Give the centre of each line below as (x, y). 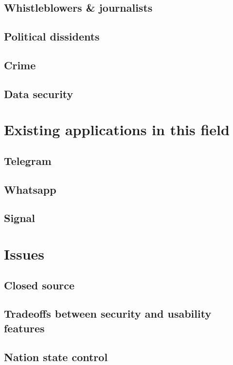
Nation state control (56, 356)
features (24, 328)
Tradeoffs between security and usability (108, 314)
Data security (39, 93)
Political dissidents (52, 36)
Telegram (28, 160)
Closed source (39, 285)
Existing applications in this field (117, 130)
